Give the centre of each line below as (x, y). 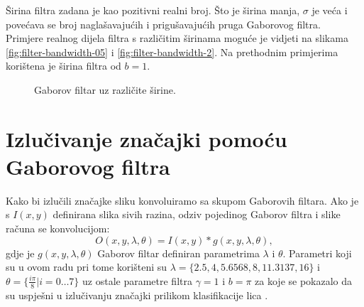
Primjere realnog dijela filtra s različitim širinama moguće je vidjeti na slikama (177, 38)
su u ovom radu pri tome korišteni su (87, 267)
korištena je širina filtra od (64, 66)
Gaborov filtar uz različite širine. (105, 89)
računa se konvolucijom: (58, 228)
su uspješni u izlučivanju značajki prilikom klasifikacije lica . (137, 295)
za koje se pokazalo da (304, 280)
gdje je (20, 253)
